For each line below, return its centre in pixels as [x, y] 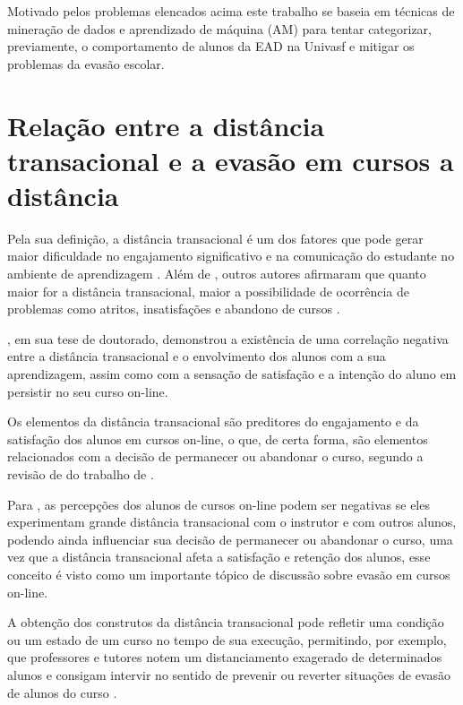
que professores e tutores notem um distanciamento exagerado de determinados [225, 657]
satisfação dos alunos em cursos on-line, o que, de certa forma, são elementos [218, 438]
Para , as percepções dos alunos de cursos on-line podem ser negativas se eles [219, 504]
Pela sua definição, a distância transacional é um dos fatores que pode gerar [215, 238]
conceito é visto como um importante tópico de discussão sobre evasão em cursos [229, 574]
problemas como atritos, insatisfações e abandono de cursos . [174, 309]
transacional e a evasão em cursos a [231, 160]
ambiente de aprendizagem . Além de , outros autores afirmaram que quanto [217, 274]
